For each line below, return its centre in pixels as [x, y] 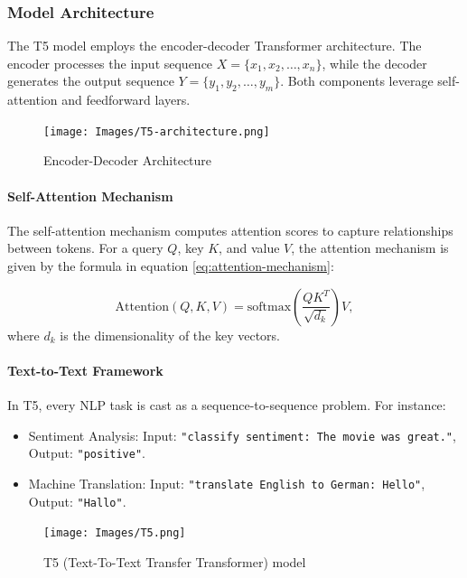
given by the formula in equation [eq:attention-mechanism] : [171, 266]
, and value [249, 248]
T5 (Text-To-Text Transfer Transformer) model [175, 561]
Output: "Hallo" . [77, 501]
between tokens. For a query [85, 248]
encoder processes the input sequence [110, 63]
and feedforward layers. [126, 100]
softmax [269, 307]
